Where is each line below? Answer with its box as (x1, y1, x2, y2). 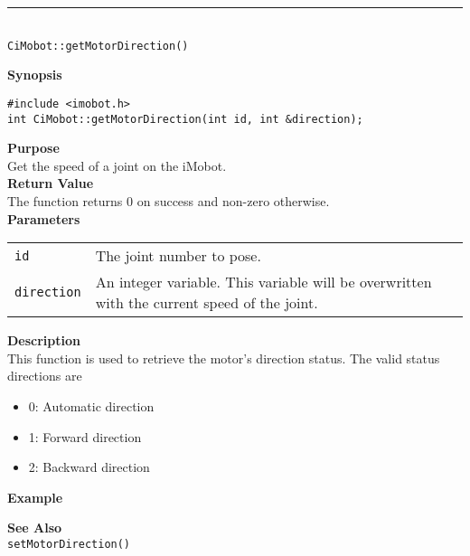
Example (7, 487, 63, 506)
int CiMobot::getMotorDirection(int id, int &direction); (7, 112, 363, 126)
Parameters (7, 209, 80, 228)
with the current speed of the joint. (95, 292, 318, 314)
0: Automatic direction (28, 396, 155, 415)
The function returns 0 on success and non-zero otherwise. (7, 191, 330, 210)
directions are (7, 366, 82, 385)
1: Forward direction (28, 427, 142, 446)
